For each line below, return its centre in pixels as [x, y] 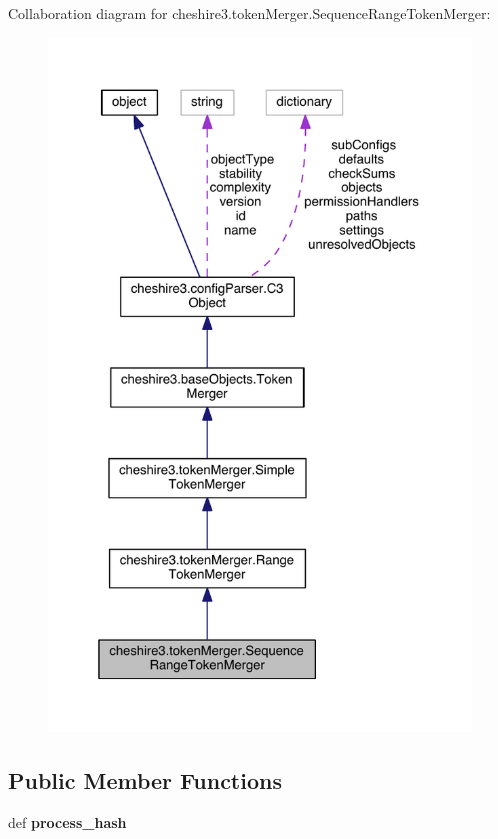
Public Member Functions [145, 780]
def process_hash [67, 822]
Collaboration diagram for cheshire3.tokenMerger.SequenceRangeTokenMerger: [249, 13]
